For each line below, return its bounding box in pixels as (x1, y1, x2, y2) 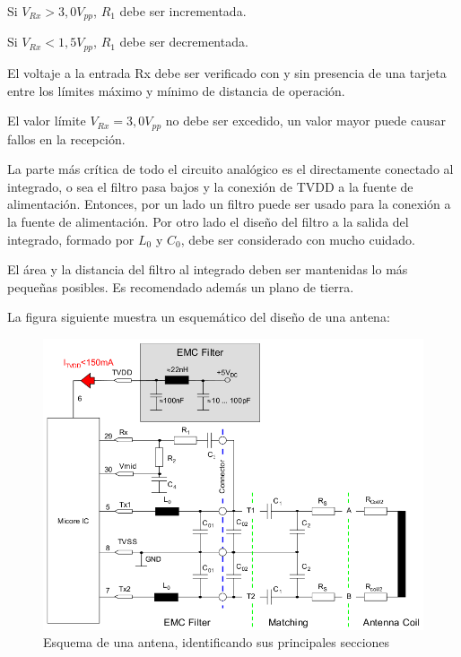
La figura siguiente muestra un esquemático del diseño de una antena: (7, 307, 390, 326)
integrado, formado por (7, 229, 135, 248)
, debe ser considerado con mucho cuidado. (180, 229, 415, 248)
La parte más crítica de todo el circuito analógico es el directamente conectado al (7, 160, 454, 178)
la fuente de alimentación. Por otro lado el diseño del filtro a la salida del (7, 212, 409, 230)
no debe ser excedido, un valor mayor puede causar (165, 111, 446, 130)
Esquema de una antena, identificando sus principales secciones (43, 633, 390, 652)
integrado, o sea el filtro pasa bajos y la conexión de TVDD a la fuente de (7, 177, 413, 195)
